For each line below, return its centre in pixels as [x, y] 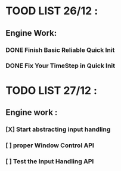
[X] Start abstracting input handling [58, 129]
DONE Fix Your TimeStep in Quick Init [61, 66]
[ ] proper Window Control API [50, 145]
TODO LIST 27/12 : [52, 90]
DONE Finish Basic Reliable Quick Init [60, 50]
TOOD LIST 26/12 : [52, 11]
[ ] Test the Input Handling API [50, 161]
